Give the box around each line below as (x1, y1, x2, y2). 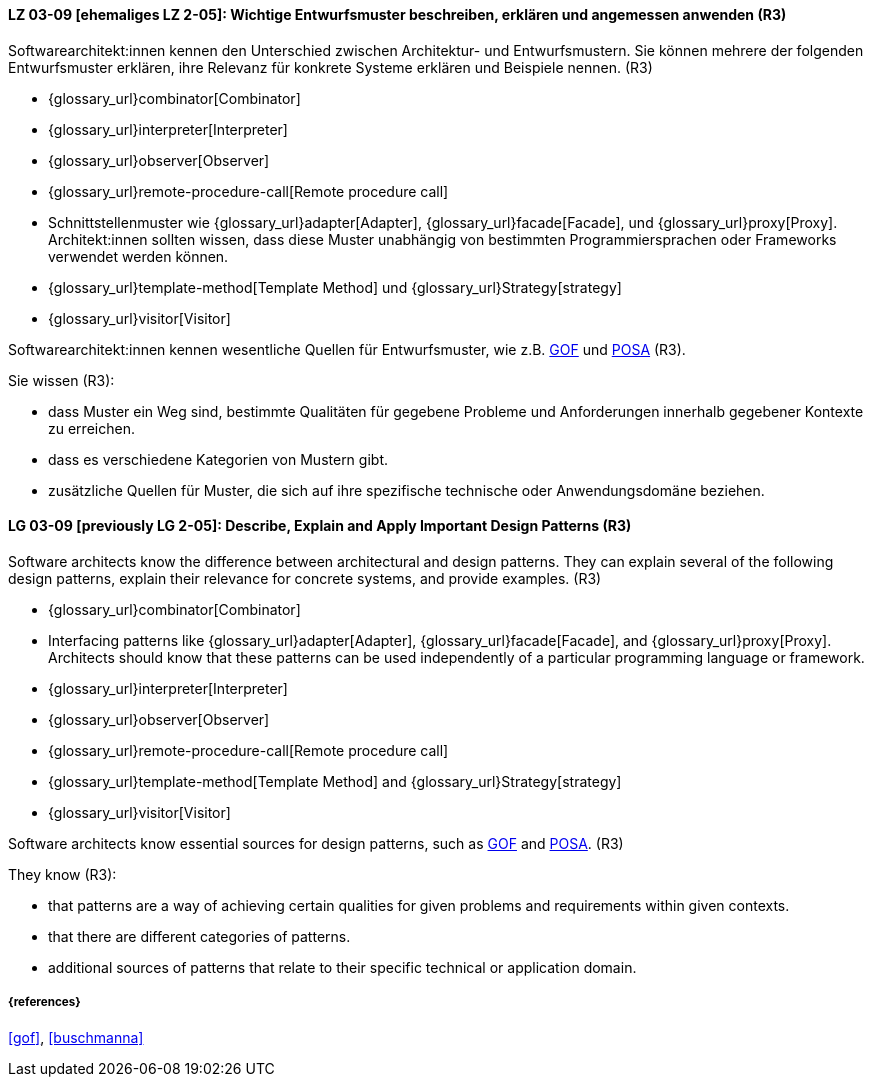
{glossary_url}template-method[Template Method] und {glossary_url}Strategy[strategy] (48, 278, 622, 296)
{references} (8, 995, 81, 1010)
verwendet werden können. (48, 247, 229, 265)
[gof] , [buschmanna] (8, 1028, 144, 1046)
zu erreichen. (48, 419, 135, 437)
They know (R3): (8, 865, 117, 883)
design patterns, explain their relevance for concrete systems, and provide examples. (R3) (8, 569, 602, 587)
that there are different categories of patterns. (48, 927, 351, 945)
